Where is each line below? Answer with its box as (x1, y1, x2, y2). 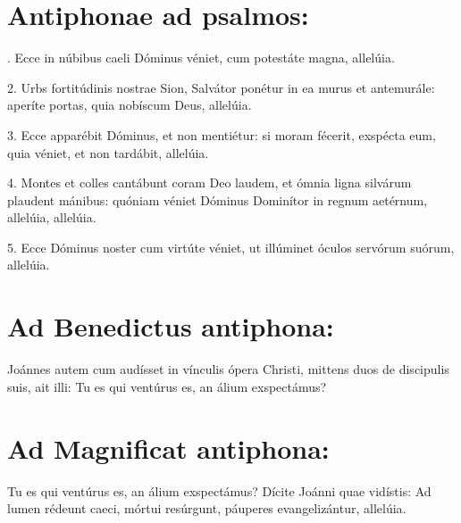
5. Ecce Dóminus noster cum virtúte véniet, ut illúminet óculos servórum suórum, (7, 237, 455, 256)
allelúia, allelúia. (7, 208, 96, 227)
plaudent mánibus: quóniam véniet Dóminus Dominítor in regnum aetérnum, (7, 190, 428, 209)
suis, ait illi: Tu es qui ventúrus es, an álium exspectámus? (7, 377, 327, 395)
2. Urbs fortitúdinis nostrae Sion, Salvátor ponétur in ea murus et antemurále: (7, 78, 435, 96)
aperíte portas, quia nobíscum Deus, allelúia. (7, 95, 252, 114)
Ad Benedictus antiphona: (7, 308, 334, 345)
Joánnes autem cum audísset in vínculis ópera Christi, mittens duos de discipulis (7, 360, 449, 378)
